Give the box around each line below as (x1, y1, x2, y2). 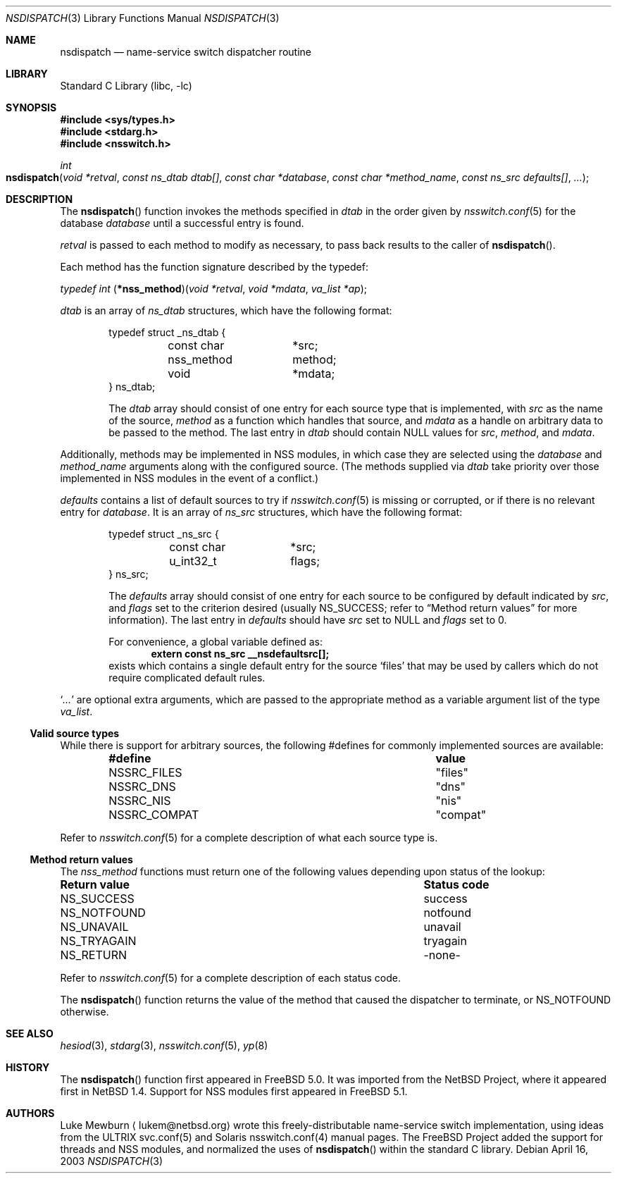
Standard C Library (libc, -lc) (60, 80, 192, 92)
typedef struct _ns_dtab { (108, 326, 226, 338)
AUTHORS (6, 1107, 55, 1119)
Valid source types (30, 727, 120, 739)
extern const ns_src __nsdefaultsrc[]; (151, 648, 330, 660)
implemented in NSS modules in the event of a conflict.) (60, 472, 319, 484)
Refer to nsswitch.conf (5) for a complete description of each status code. (60, 972, 401, 984)
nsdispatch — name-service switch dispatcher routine (60, 46, 311, 58)
